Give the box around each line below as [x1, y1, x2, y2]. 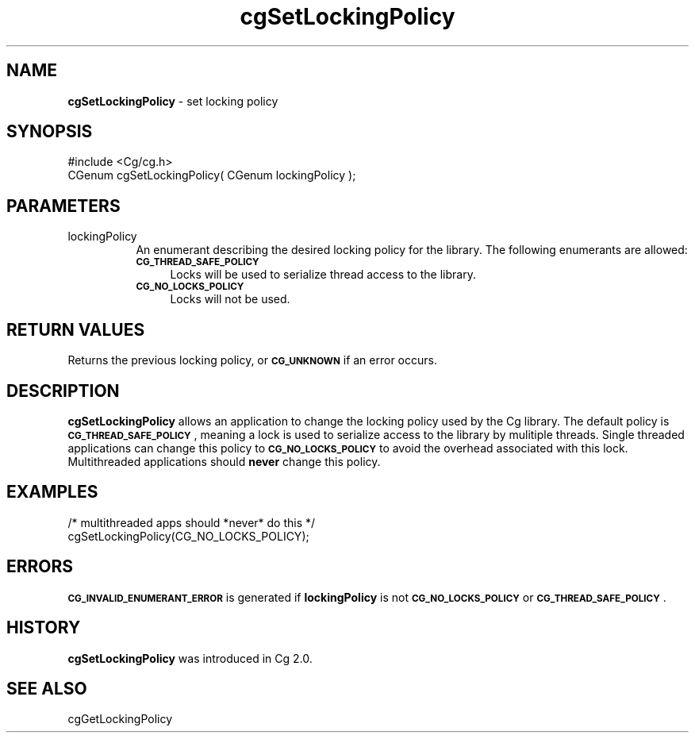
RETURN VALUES [6, 319, 145, 340]
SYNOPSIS [6, 121, 93, 142]
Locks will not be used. [170, 292, 290, 306]
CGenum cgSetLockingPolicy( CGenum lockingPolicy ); [67, 168, 356, 183]
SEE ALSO [6, 678, 87, 699]
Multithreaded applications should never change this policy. [67, 454, 381, 468]
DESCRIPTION [6, 380, 120, 401]
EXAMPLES [6, 482, 98, 502]
